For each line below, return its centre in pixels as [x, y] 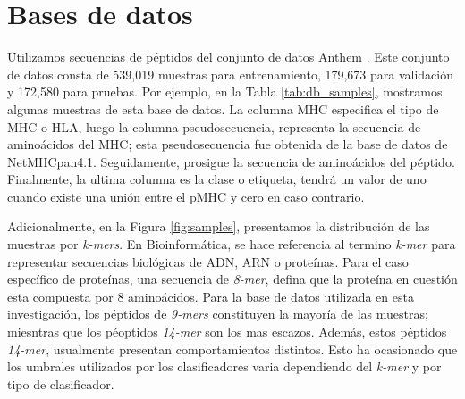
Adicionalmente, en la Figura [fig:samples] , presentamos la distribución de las [219, 226]
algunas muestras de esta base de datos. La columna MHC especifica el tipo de [223, 108]
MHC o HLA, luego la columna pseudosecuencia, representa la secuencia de [214, 126]
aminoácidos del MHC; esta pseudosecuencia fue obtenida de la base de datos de [228, 144]
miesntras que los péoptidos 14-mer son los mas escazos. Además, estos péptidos [227, 332]
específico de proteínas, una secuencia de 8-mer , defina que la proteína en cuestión [232, 279]
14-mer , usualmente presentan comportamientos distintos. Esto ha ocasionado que [232, 349]
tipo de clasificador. [61, 383]
